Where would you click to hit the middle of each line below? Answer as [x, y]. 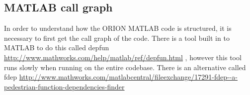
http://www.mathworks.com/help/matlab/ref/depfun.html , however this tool [123, 57]
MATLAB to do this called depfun [57, 47]
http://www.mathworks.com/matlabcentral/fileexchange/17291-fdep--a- [128, 77]
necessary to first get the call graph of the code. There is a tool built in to [117, 38]
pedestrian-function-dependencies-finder [64, 86]
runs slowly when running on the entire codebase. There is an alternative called [125, 67]
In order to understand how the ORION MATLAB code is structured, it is [118, 28]
